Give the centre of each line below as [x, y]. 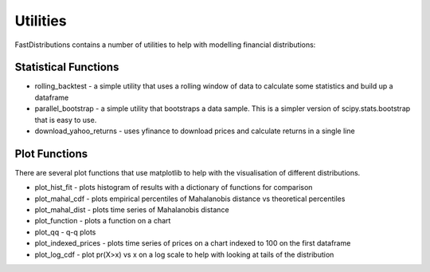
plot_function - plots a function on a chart [103, 221]
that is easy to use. [66, 120]
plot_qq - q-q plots [65, 232]
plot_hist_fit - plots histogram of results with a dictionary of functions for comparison [174, 187]
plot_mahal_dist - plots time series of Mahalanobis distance [132, 210]
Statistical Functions [67, 67]
